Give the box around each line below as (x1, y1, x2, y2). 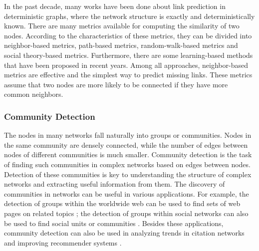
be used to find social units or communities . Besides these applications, (4, 218, 224, 228)
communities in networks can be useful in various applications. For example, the (4, 188, 249, 199)
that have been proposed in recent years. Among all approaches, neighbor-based (4, 59, 248, 70)
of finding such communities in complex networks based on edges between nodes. (4, 159, 251, 169)
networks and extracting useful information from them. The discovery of (4, 179, 225, 189)
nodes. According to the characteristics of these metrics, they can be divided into (4, 30, 252, 40)
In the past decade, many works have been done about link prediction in (4, 1, 226, 11)
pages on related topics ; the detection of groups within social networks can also (4, 208, 249, 218)
